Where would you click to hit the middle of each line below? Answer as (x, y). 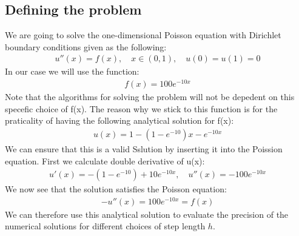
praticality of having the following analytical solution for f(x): (119, 120)
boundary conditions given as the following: (86, 46)
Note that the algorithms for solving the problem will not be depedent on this (150, 97)
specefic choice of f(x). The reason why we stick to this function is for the (141, 108)
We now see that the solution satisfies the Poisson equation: (116, 189)
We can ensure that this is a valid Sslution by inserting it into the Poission (144, 148)
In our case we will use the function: (72, 71)
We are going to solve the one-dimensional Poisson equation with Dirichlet (143, 35)
